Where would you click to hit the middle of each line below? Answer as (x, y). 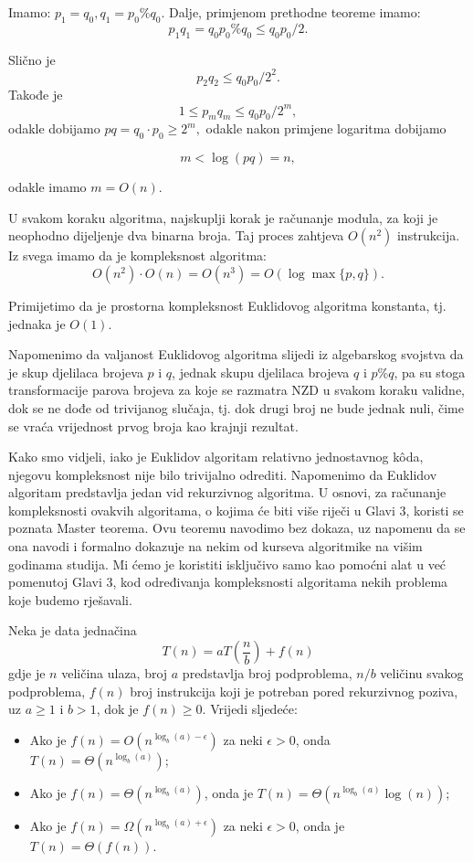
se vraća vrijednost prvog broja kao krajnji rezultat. (153, 426)
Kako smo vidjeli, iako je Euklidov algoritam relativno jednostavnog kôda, (216, 457)
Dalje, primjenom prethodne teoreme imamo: (295, 12)
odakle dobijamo (54, 128)
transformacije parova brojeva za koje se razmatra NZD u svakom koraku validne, (237, 390)
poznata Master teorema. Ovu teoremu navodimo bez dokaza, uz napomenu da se (237, 528)
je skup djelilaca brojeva (76, 372)
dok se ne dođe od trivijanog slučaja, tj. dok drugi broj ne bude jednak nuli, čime (236, 407)
